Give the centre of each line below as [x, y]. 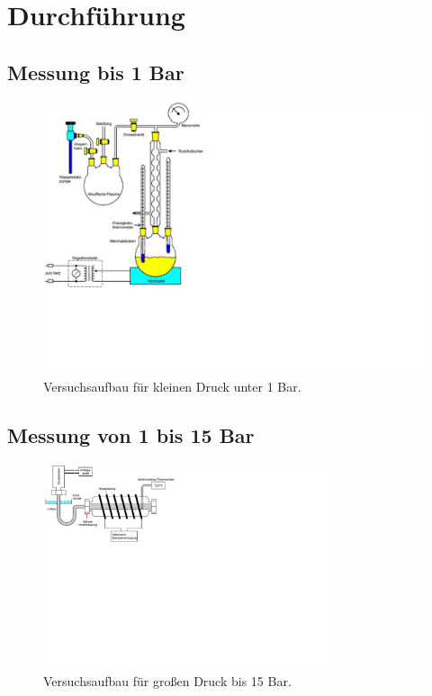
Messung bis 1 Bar [96, 72]
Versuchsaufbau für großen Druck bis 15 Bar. [167, 680]
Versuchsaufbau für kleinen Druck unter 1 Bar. [172, 386]
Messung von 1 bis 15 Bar [131, 434]
